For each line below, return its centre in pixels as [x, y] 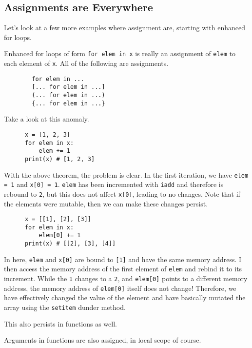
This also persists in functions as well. [60, 323]
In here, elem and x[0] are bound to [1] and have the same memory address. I [123, 259]
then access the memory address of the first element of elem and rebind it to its [123, 269]
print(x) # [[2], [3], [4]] [70, 244]
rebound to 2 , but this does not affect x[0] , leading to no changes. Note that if [122, 194]
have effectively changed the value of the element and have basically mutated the [125, 297]
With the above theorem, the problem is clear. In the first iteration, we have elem [126, 174]
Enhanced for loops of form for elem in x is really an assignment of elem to [120, 53]
